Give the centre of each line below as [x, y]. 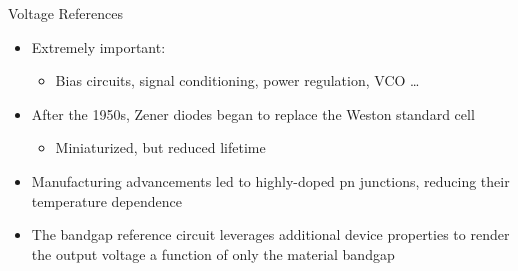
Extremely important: [98, 46]
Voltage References [66, 13]
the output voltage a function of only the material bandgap [213, 253]
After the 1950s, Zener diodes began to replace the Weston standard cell [253, 113]
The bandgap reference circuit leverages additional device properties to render [270, 234]
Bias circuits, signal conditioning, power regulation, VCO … [237, 80]
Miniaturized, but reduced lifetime [160, 147]
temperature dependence [106, 200]
